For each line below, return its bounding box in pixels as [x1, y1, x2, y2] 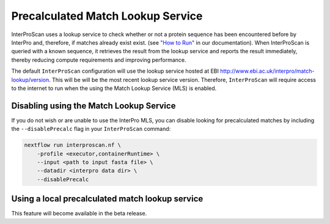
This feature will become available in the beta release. [11, 210, 147, 217]
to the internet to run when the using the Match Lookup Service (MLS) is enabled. [11, 84, 217, 92]
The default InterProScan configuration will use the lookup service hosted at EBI [11, 67, 219, 75]
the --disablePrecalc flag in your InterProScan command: [11, 125, 171, 133]
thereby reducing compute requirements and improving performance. [11, 56, 186, 64]
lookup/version [11, 76, 50, 83]
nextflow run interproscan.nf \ [24, 141, 122, 149]
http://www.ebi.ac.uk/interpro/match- [220, 67, 315, 75]
